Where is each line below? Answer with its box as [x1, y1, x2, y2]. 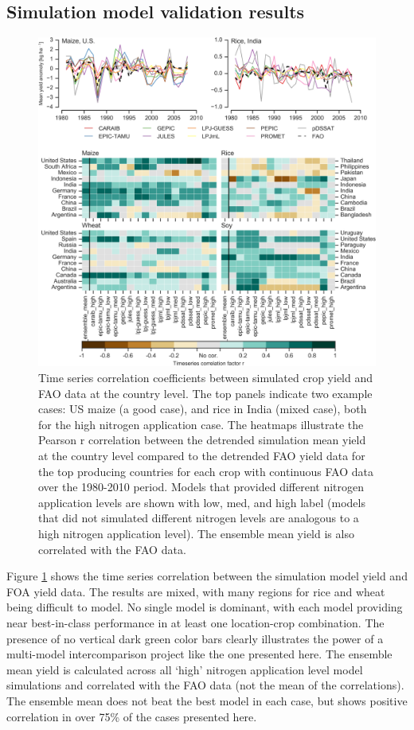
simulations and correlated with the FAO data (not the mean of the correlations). [6, 677, 404, 693]
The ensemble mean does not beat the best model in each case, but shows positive [6, 692, 408, 709]
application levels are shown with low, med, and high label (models [38, 494, 365, 510]
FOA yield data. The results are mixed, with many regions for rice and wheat [6, 583, 385, 599]
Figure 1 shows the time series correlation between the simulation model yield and [6, 568, 408, 584]
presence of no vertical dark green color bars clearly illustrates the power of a [6, 630, 384, 646]
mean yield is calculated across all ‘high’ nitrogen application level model [6, 661, 363, 677]
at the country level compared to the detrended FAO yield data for [38, 447, 365, 463]
